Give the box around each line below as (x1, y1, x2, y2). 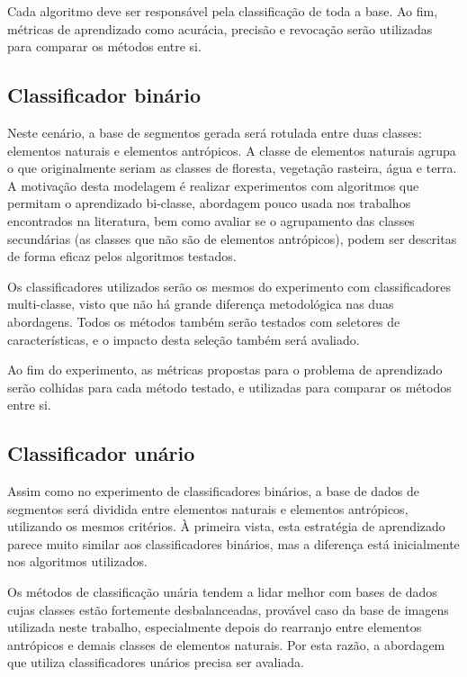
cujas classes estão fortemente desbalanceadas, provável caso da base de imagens (7, 600, 449, 618)
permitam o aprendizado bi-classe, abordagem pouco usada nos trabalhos (7, 194, 411, 212)
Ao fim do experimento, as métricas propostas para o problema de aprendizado (7, 360, 443, 379)
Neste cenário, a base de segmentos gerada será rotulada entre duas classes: (7, 122, 422, 141)
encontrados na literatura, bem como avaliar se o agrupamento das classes (7, 211, 415, 230)
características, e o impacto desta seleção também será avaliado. (7, 329, 360, 348)
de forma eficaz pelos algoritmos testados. (7, 247, 237, 266)
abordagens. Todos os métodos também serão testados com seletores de (7, 311, 400, 330)
